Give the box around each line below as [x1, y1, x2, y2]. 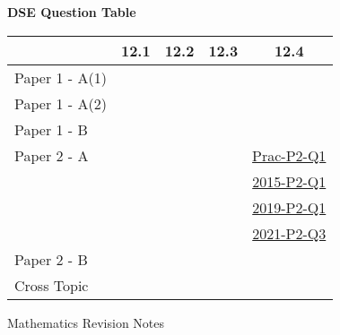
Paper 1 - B [14, 118, 88, 140]
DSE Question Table [7, 3, 136, 21]
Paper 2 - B [14, 248, 88, 270]
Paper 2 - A [14, 144, 89, 166]
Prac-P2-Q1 [252, 144, 327, 166]
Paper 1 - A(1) [14, 66, 107, 88]
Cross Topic [14, 274, 89, 296]
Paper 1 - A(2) [14, 92, 107, 114]
